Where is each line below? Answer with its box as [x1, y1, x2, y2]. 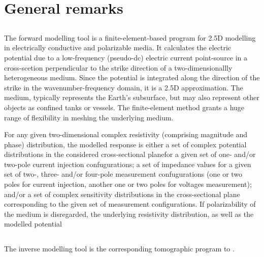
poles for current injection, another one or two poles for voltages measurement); [4, 179, 252, 189]
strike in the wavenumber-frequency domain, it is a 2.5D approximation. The [4, 82, 243, 92]
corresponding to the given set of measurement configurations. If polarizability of [4, 199, 256, 209]
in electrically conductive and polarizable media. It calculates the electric [4, 42, 232, 53]
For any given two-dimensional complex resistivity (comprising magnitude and [4, 129, 247, 140]
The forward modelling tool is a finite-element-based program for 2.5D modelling [4, 32, 256, 43]
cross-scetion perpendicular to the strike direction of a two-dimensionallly [4, 62, 233, 73]
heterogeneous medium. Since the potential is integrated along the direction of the [4, 72, 260, 83]
